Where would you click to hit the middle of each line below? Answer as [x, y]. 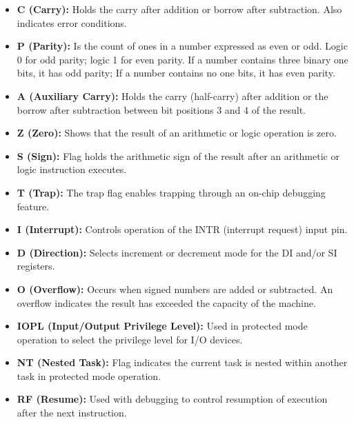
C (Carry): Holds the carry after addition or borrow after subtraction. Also [179, 9]
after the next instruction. [72, 413]
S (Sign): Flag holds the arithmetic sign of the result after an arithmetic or [178, 155]
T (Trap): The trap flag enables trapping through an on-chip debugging [171, 192]
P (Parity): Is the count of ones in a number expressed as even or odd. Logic [182, 46]
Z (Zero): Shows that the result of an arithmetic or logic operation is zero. [177, 133]
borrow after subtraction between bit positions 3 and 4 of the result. [161, 109]
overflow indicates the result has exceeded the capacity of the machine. [166, 302]
